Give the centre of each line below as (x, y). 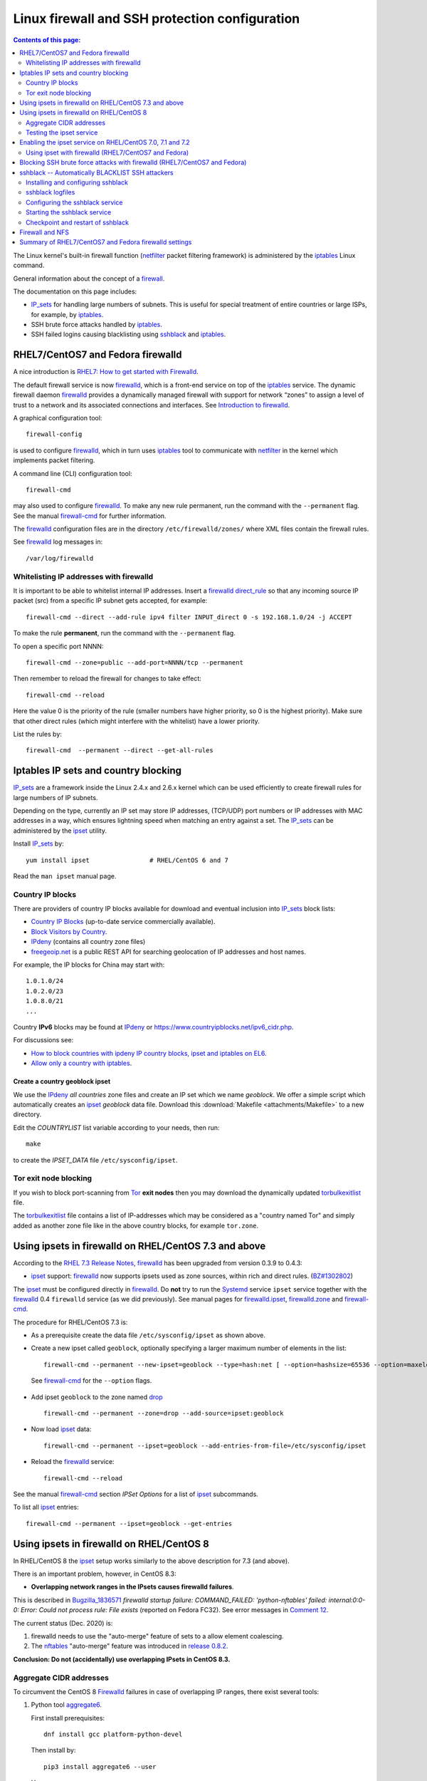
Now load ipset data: (61, 1429)
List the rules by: (37, 734)
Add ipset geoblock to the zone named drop (97, 1397)
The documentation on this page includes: (75, 291)
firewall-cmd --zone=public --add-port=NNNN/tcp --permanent (135, 662)
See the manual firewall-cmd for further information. (90, 516)
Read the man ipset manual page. (65, 876)
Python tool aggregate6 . (67, 1705)
